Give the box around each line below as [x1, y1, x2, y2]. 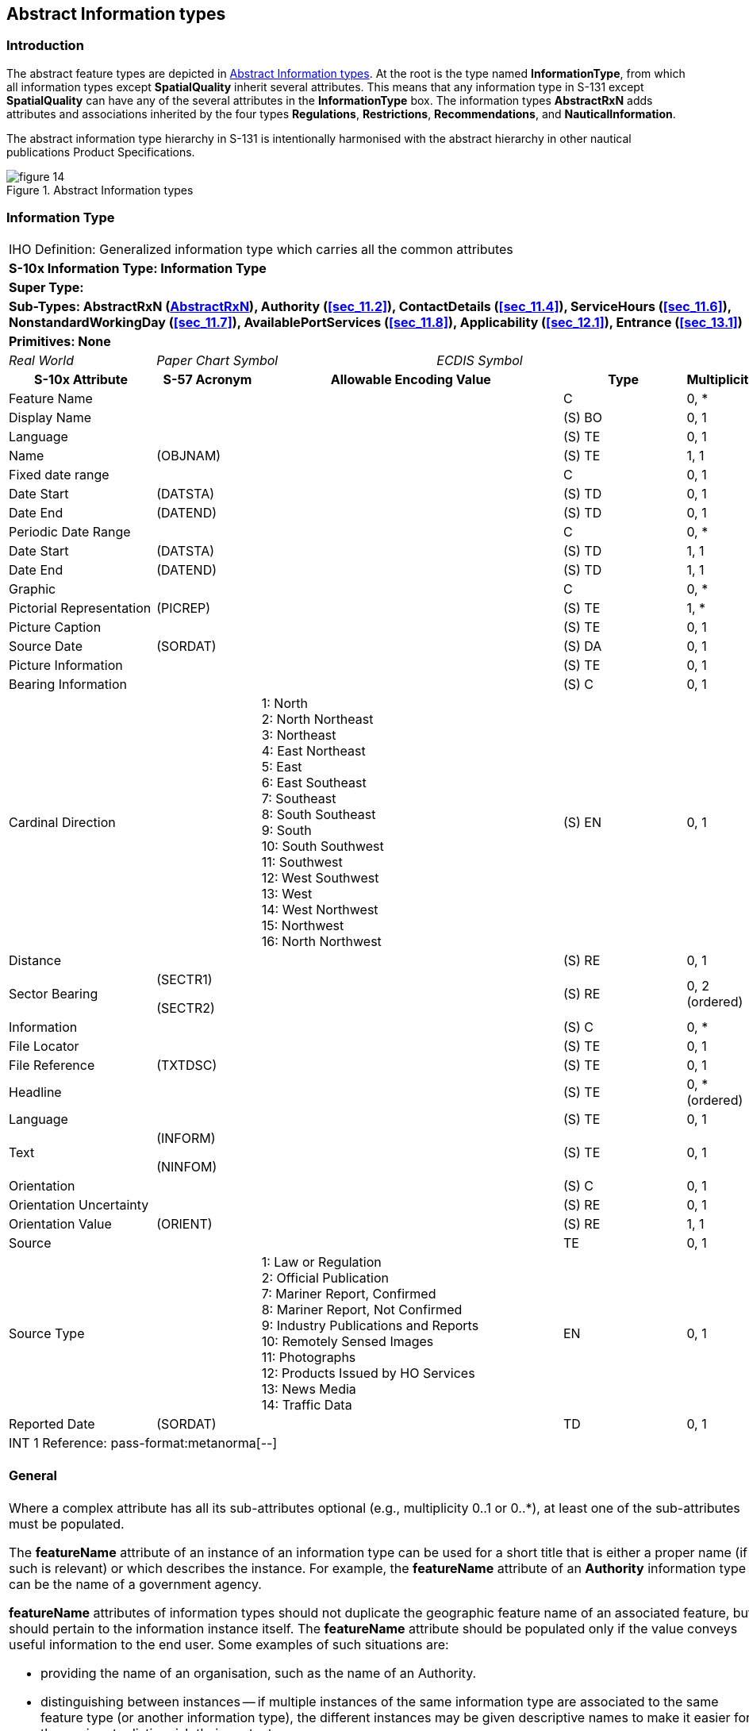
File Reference [9, 1056, 95, 1073]
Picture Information [9, 656, 123, 673]
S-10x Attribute [34, 371, 129, 387]
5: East [261, 758, 302, 775]
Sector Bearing [9, 985, 98, 1002]
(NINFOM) [156, 1158, 217, 1175]
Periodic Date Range [9, 523, 131, 540]
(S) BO [563, 409, 603, 425]
